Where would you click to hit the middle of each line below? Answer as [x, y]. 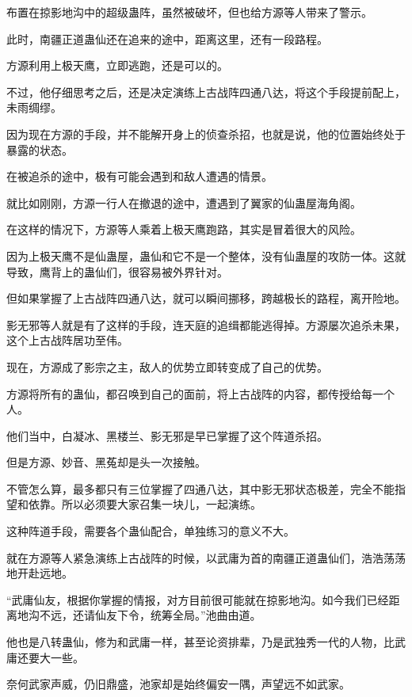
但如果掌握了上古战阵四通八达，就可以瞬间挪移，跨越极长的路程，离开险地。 [206, 298]
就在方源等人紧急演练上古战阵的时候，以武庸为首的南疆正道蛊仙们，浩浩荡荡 [206, 557]
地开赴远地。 [40, 573]
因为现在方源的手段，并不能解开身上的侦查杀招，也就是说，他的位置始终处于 [206, 133]
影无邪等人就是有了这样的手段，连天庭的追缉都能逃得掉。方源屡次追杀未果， [206, 324]
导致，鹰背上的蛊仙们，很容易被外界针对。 [117, 271]
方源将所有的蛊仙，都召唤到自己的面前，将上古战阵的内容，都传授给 [184, 393]
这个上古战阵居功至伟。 [67, 340]
